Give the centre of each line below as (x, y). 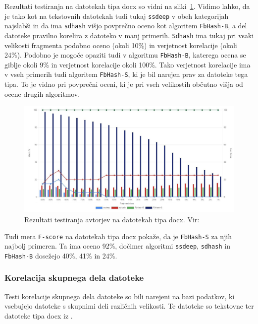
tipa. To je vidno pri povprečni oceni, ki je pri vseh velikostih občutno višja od (124, 84)
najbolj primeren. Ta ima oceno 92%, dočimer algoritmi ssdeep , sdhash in (117, 246)
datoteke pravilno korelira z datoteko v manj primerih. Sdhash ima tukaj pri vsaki (129, 35)
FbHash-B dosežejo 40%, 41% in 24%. (61, 255)
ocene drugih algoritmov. (42, 94)
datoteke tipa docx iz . (39, 315)
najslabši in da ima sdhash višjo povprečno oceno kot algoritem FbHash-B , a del (126, 26)
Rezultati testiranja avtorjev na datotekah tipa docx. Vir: (112, 219)
